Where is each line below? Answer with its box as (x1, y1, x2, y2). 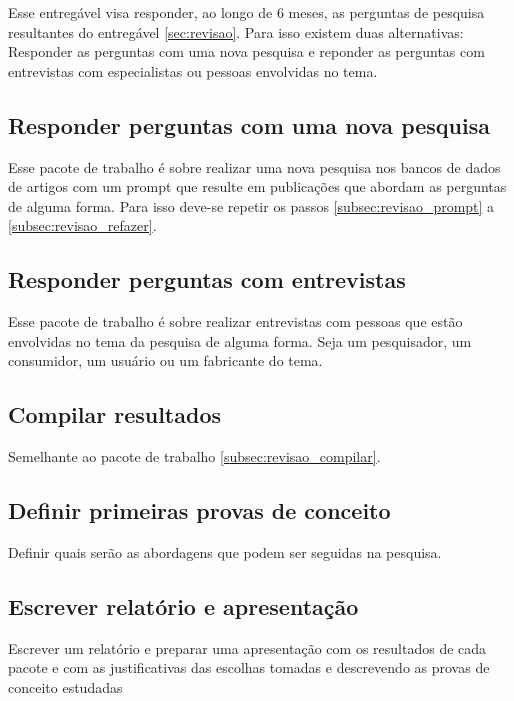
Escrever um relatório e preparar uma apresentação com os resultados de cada (8, 637, 487, 658)
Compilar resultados (8, 399, 222, 430)
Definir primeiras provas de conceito (8, 495, 391, 526)
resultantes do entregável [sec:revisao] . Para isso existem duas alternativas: (8, 21, 464, 42)
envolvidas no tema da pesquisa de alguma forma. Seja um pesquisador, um (8, 330, 472, 351)
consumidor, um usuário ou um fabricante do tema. (8, 350, 323, 371)
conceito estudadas (8, 676, 123, 697)
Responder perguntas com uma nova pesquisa (8, 109, 490, 140)
